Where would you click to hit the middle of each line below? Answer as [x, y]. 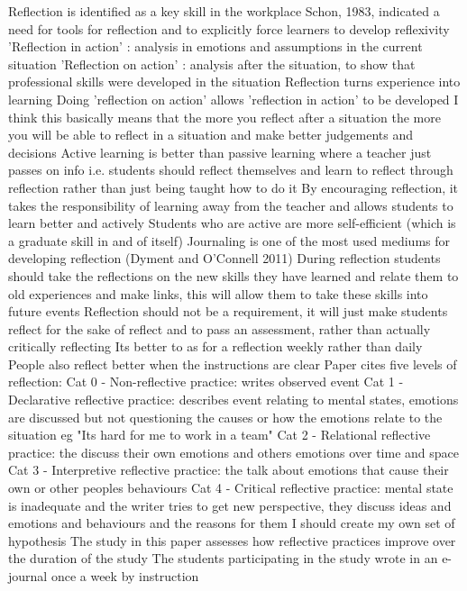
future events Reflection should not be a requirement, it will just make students [228, 311]
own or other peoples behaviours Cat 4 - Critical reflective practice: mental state [231, 488]
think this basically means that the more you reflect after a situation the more [224, 117]
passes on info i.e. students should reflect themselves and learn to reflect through [231, 170]
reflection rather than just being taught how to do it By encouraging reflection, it [233, 187]
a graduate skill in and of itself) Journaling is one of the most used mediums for [229, 240]
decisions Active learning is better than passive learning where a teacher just [220, 152]
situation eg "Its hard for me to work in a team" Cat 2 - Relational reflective [220, 435]
